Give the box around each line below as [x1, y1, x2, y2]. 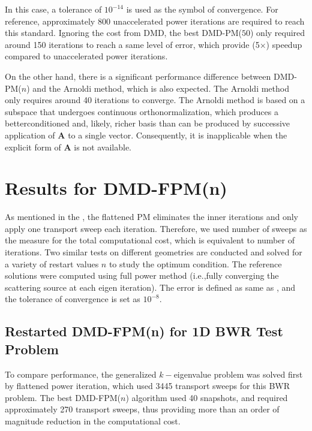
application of [5, 128, 55, 141]
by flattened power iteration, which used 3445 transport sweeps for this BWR [5, 379, 290, 392]
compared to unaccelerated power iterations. [5, 50, 168, 62]
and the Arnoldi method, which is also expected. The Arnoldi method [32, 82, 289, 94]
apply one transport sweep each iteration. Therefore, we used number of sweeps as [5, 222, 307, 234]
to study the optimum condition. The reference [109, 257, 282, 270]
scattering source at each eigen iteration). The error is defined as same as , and [5, 281, 296, 293]
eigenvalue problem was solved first [173, 367, 303, 380]
